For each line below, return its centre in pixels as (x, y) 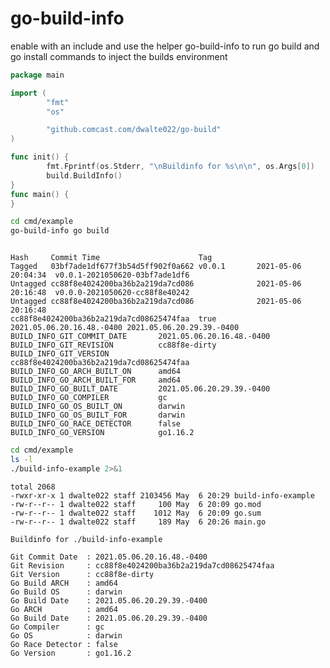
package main (37, 75)
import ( (28, 93)
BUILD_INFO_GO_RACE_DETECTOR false (96, 424)
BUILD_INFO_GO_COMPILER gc (89, 398)
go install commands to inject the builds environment (119, 56)
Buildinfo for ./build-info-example (86, 539)
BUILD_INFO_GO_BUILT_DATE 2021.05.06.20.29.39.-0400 (140, 389)
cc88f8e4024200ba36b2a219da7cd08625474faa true (113, 319)
